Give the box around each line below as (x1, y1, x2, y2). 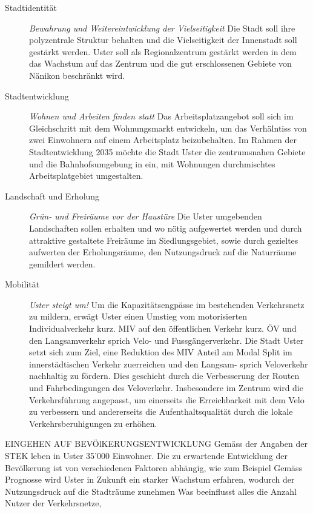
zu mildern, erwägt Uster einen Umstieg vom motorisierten (29, 310, 248, 323)
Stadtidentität (5, 1, 57, 13)
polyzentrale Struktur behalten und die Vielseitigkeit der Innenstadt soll (29, 33, 297, 46)
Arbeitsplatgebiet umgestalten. (29, 169, 143, 182)
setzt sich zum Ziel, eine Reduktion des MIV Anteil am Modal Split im (29, 346, 292, 358)
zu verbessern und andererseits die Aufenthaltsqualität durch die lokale (29, 405, 293, 418)
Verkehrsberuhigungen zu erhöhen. (29, 417, 157, 429)
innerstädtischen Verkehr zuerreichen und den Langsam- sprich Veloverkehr (29, 357, 308, 370)
